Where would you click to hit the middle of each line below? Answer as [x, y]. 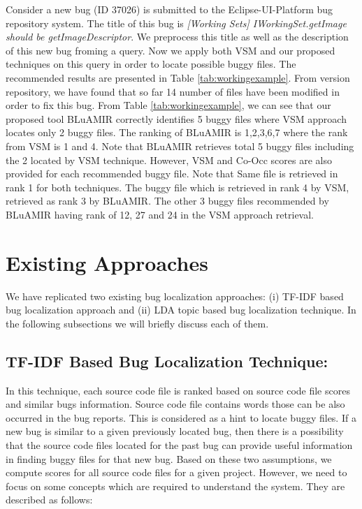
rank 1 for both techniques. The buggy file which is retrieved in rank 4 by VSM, [178, 187]
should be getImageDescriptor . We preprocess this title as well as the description [177, 37]
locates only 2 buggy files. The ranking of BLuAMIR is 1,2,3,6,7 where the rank [177, 132]
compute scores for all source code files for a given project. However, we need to [176, 472]
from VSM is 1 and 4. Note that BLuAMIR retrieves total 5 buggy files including [180, 146]
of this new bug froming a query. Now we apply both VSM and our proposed [171, 50]
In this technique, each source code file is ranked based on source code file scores [178, 390]
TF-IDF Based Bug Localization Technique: [167, 361]
